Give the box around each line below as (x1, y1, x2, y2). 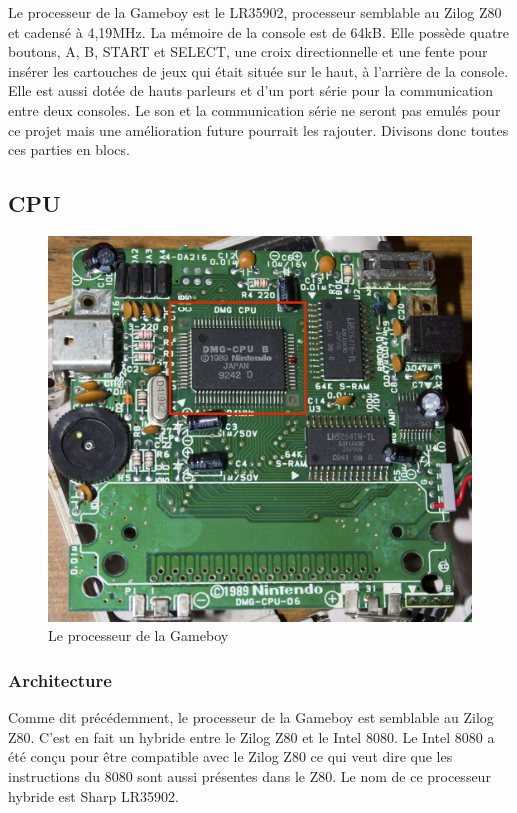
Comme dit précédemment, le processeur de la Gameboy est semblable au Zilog (8, 707, 494, 728)
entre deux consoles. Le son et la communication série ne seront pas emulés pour (8, 99, 501, 120)
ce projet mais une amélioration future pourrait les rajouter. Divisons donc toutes (8, 119, 509, 140)
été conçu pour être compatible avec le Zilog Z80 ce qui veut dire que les (8, 746, 453, 767)
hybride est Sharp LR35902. (8, 785, 179, 806)
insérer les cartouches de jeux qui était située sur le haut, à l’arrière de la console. (8, 60, 509, 81)
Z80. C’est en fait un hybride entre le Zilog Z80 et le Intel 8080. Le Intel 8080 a (8, 726, 495, 747)
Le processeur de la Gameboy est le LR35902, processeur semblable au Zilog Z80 (8, 2, 502, 22)
